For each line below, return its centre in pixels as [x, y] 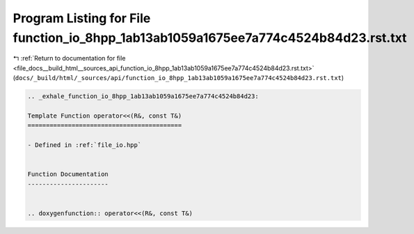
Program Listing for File [82, 18]
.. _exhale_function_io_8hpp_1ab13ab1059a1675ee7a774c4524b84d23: [143, 96]
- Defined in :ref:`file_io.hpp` [85, 145]
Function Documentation [68, 174]
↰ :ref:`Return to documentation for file [69, 58]
